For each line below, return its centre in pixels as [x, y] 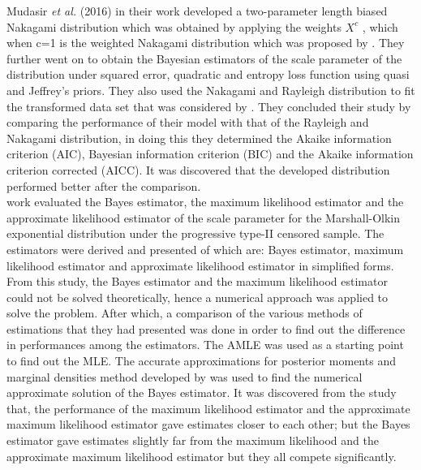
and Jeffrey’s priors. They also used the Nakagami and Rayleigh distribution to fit [211, 90]
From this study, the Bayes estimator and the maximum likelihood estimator [197, 281]
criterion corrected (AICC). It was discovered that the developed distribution [198, 169]
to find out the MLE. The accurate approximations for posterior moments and [201, 361]
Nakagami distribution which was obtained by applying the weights [174, 26]
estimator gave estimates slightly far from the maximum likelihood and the [193, 440]
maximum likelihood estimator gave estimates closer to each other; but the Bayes [208, 424]
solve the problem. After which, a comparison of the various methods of [185, 313]
